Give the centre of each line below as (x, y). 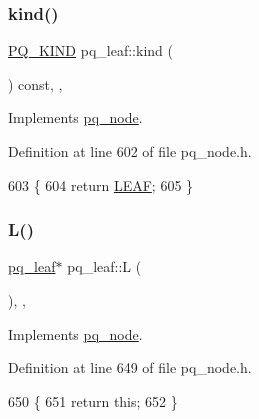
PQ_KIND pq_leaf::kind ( (90, 50)
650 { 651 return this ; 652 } (93, 400)
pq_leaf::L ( (104, 266)
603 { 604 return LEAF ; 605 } (101, 184)
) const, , (35, 83)
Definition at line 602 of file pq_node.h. (130, 151)
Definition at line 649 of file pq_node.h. (130, 367)
